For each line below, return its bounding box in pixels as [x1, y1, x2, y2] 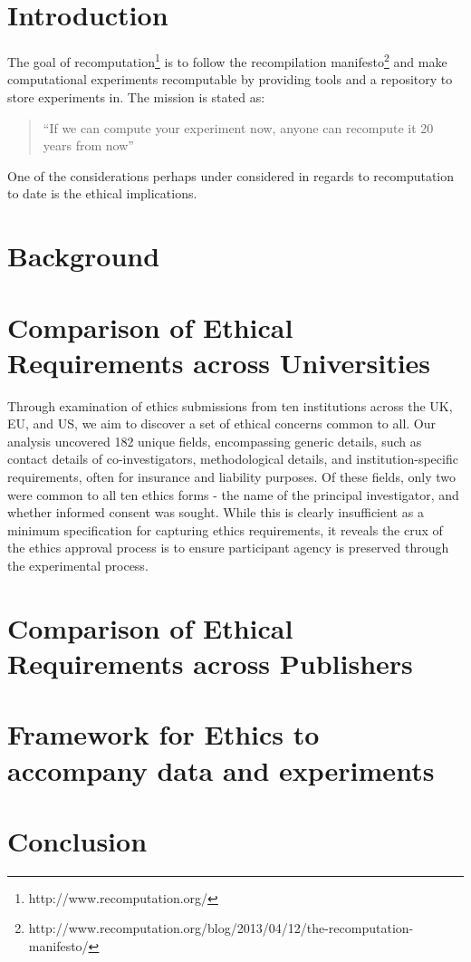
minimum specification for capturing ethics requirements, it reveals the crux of [7, 520, 443, 539]
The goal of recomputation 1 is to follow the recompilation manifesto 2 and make [7, 50, 447, 71]
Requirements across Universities [7, 343, 431, 380]
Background [7, 237, 160, 274]
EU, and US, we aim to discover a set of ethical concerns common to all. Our [7, 414, 436, 433]
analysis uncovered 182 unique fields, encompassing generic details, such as [7, 431, 422, 450]
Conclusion [7, 822, 148, 859]
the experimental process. [7, 555, 149, 574]
